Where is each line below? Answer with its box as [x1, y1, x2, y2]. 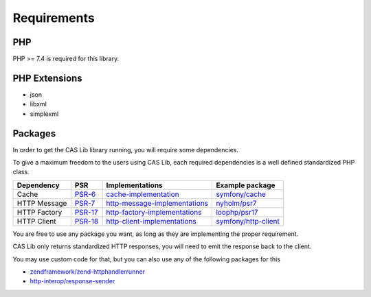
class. [12, 168, 30, 176]
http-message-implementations [106, 198, 209, 208]
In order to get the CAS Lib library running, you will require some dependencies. [12, 145, 238, 154]
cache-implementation [106, 189, 179, 199]
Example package [216, 180, 276, 190]
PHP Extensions [12, 72, 82, 84]
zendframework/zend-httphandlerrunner [30, 268, 146, 276]
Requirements [12, 10, 95, 25]
